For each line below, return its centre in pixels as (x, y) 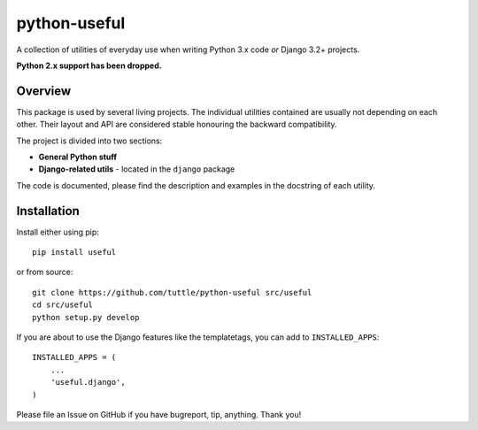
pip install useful (74, 253)
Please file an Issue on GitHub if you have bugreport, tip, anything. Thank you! (159, 415)
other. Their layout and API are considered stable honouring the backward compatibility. (177, 125)
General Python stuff (78, 157)
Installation (48, 211)
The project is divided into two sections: (89, 141)
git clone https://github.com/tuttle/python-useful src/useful (172, 292)
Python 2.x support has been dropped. (89, 65)
